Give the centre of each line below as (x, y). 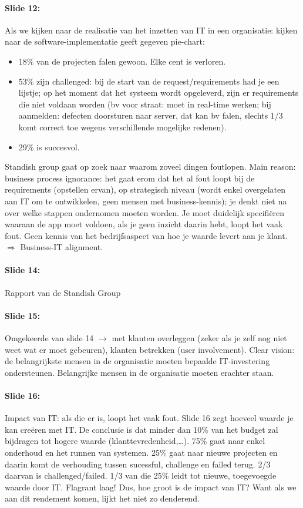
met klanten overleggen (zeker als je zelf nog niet (199, 338)
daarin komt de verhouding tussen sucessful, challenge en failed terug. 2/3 (138, 464)
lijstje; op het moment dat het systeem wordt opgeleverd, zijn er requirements (159, 92)
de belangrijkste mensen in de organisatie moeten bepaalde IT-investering (137, 361)
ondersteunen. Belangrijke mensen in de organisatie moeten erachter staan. (139, 372)
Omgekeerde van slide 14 (49, 338)
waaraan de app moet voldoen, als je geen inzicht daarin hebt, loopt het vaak (144, 224)
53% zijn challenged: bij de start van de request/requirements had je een (149, 81)
